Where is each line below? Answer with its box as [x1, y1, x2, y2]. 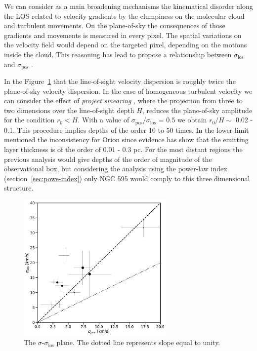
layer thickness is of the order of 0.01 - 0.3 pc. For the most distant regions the [4, 144, 243, 155]
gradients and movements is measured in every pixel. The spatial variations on [4, 30, 242, 40]
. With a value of [78, 115, 129, 125]
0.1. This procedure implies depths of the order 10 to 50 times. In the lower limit [4, 124, 249, 135]
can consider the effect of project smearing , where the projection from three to [4, 95, 243, 106]
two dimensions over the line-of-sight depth [4, 105, 134, 115]
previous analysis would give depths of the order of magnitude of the [4, 154, 212, 164]
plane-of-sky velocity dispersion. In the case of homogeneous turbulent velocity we [4, 85, 253, 96]
